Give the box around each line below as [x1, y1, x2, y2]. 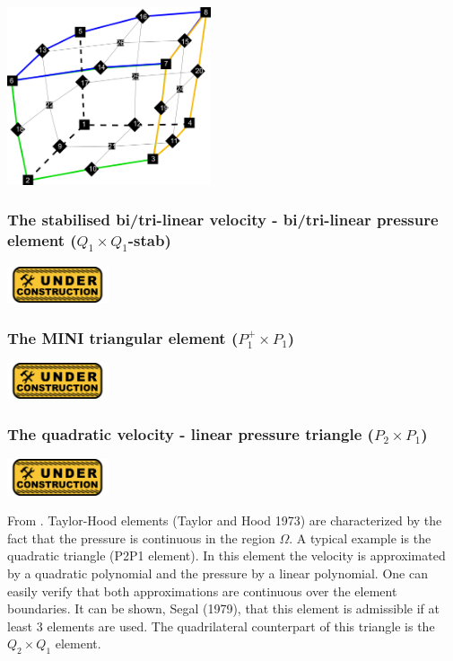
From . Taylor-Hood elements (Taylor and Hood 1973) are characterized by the [7, 511, 442, 530]
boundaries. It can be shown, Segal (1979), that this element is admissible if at [7, 599, 440, 618]
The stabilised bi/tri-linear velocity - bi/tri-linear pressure [7, 208, 439, 231]
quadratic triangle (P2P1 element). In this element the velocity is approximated [7, 546, 446, 565]
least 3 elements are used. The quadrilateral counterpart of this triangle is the [7, 616, 435, 635]
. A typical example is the [289, 528, 431, 547]
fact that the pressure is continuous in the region [7, 528, 275, 547]
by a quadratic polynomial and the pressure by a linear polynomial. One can [7, 564, 428, 583]
